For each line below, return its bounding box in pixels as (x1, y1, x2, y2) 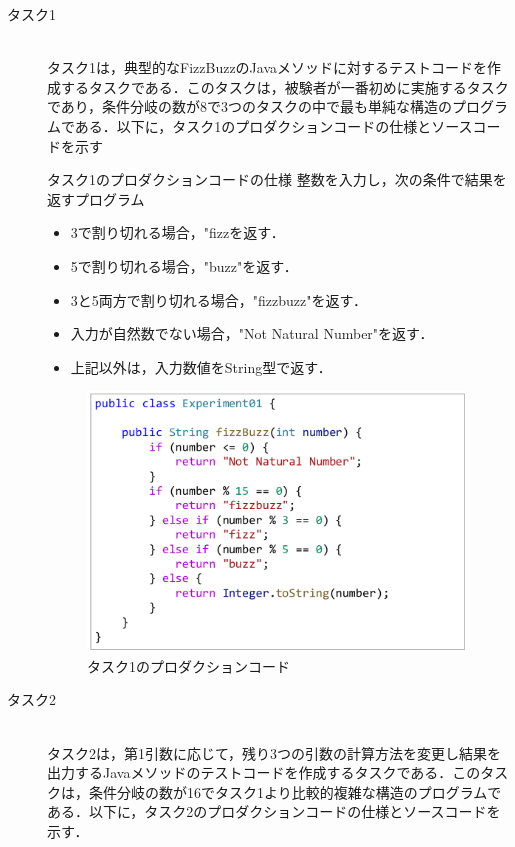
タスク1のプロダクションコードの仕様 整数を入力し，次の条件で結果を (47, 169, 507, 190)
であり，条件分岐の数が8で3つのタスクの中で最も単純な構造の (47, 96, 452, 117)
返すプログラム (47, 188, 145, 209)
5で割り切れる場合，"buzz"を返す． (70, 255, 298, 276)
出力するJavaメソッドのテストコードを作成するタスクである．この (47, 762, 481, 783)
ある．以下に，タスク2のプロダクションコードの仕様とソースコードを (47, 801, 501, 822)
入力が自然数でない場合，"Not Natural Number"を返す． (70, 323, 434, 344)
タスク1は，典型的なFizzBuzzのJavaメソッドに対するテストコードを (47, 57, 488, 78)
